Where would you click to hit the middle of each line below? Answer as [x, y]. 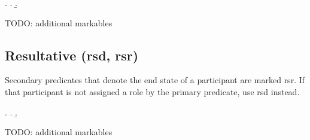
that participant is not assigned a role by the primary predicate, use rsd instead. [152, 91]
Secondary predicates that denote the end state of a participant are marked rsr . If [155, 80]
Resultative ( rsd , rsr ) [72, 55]
